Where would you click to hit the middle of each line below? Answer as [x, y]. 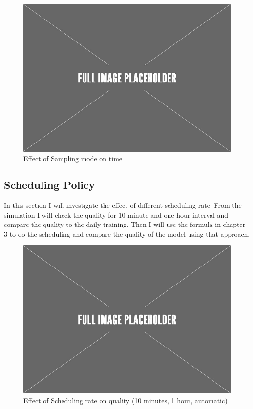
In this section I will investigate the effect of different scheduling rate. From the [123, 205]
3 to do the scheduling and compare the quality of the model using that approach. [127, 234]
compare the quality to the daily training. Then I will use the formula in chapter [125, 224]
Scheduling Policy [50, 185]
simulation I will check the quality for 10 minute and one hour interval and [116, 215]
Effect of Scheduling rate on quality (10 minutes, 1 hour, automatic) [126, 400]
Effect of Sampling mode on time [73, 158]
